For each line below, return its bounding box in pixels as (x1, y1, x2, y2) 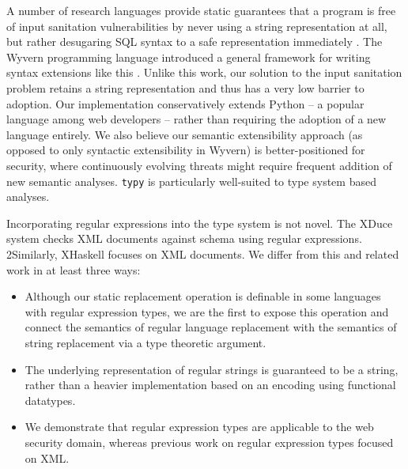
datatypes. (25, 391, 76, 408)
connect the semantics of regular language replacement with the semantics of (25, 319, 397, 335)
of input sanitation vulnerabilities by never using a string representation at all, (6, 17, 387, 34)
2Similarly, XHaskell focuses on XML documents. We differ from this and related (6, 245, 399, 262)
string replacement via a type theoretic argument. (25, 334, 266, 350)
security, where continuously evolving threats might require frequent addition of (6, 157, 392, 173)
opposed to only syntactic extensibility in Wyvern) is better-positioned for (6, 142, 365, 158)
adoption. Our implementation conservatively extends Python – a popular (6, 95, 365, 112)
